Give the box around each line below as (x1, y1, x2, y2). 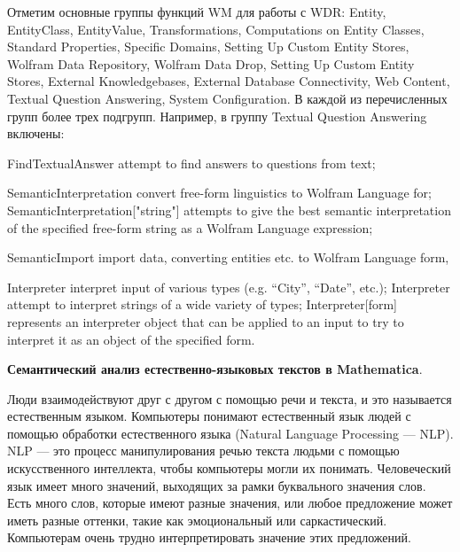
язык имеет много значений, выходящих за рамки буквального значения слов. (7, 476, 426, 494)
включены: (7, 124, 65, 143)
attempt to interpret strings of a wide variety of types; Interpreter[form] (7, 295, 397, 314)
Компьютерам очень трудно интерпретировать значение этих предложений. (7, 528, 411, 547)
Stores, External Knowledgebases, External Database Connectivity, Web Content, (7, 72, 450, 90)
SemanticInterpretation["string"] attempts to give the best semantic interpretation (7, 200, 451, 219)
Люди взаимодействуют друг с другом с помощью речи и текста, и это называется (7, 389, 452, 408)
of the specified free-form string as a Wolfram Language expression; (7, 218, 373, 237)
